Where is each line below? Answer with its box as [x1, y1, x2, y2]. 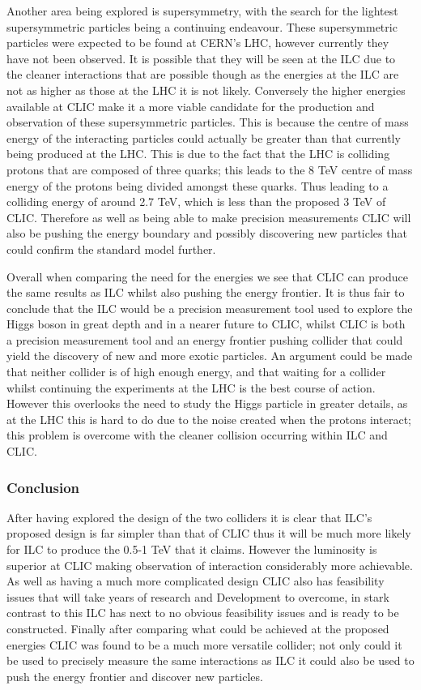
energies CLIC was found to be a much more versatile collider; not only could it [6, 636, 402, 653]
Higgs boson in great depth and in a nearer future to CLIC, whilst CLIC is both [6, 315, 406, 332]
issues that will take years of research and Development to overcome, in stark [6, 588, 389, 605]
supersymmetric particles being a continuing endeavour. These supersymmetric [6, 18, 398, 35]
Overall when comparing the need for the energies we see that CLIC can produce [6, 268, 408, 285]
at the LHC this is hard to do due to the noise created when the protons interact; [6, 410, 411, 427]
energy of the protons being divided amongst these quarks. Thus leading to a [6, 177, 389, 194]
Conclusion [6, 477, 79, 497]
